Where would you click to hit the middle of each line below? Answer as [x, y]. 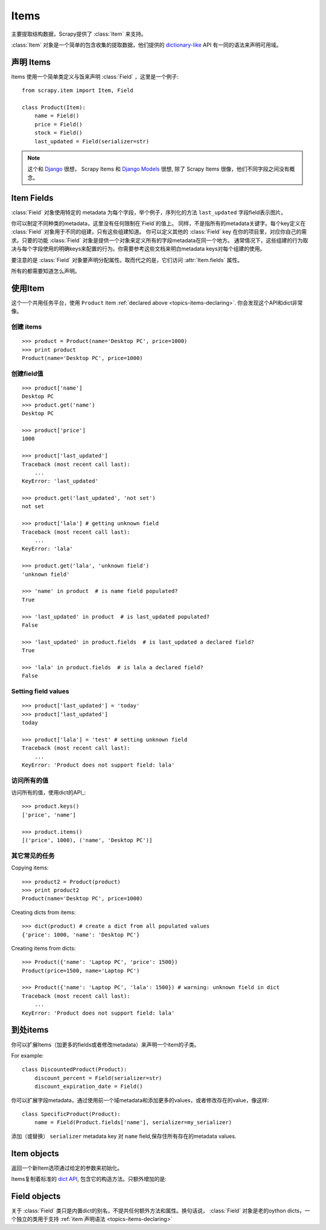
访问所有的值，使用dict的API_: [49, 793]
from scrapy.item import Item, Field [78, 90]
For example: [27, 1055]
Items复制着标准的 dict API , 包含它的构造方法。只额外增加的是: [89, 1179]
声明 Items [31, 62]
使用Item [28, 288]
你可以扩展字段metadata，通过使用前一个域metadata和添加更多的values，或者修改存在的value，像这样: [140, 1100]
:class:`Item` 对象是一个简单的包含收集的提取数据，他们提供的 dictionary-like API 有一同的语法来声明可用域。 [146, 45]
